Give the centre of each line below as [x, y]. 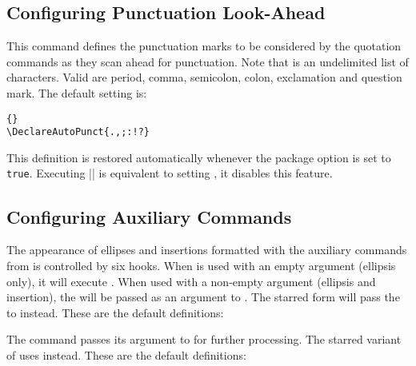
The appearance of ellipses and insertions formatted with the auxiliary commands [207, 250]
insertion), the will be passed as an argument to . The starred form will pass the [203, 297]
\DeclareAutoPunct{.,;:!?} [78, 132]
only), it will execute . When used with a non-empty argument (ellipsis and [191, 281]
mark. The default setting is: [77, 92]
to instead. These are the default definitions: [115, 312]
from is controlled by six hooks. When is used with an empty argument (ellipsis [201, 265]
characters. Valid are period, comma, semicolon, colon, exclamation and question [204, 77]
